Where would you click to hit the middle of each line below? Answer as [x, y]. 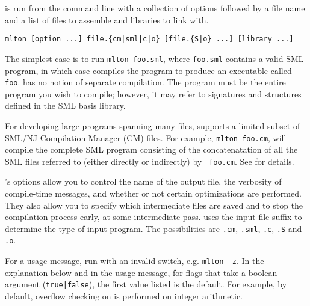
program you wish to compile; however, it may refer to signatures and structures [153, 93]
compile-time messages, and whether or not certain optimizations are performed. [153, 193]
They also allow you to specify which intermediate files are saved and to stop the [154, 205]
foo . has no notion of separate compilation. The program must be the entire [145, 82]
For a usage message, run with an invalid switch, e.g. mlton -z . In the [135, 261]
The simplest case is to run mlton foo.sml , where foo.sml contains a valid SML [154, 58]
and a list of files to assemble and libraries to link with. [107, 20]
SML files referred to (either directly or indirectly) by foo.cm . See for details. [150, 161]
